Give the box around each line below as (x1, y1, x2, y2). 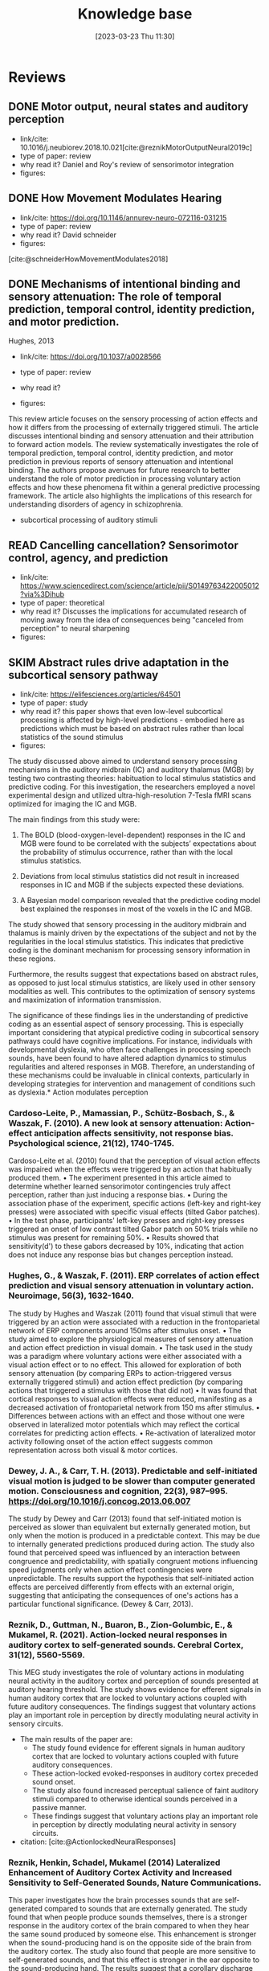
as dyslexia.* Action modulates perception (8, 1087, 149, 1097)
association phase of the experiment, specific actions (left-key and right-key (8, 1199, 261, 1209)
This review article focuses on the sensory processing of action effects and (8, 414, 259, 424)
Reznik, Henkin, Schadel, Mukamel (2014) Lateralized (8, 1857, 221, 1868)
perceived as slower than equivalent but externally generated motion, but (8, 1521, 251, 1532)
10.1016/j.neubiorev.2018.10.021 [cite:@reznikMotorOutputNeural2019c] (19, 142, 253, 152)
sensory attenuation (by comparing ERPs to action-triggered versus (8, 1368, 232, 1378)
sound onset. (31, 1777, 76, 1787)
